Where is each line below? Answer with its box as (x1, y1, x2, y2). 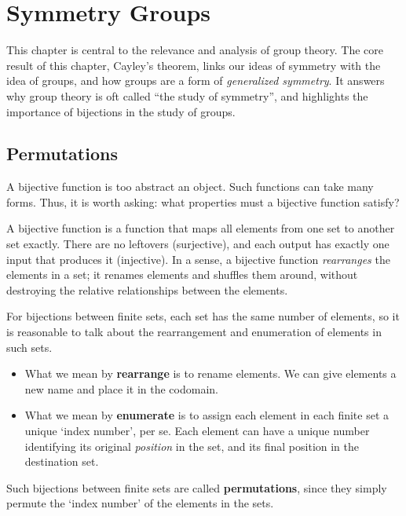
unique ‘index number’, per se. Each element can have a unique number (24, 423, 370, 439)
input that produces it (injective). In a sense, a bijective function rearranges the (6, 251, 390, 267)
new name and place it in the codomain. (24, 380, 218, 397)
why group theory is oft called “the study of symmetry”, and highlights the (6, 87, 368, 104)
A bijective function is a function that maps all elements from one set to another (6, 220, 395, 236)
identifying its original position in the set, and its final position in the (24, 437, 360, 454)
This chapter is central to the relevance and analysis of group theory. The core (6, 42, 384, 58)
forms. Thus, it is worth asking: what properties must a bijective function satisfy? (6, 193, 400, 210)
